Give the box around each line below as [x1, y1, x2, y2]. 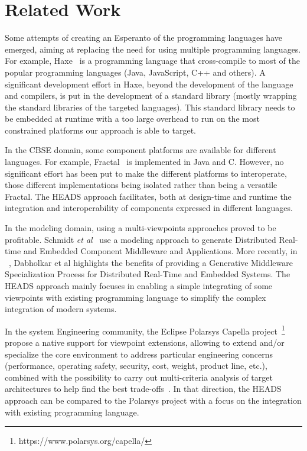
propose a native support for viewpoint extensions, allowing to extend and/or [5, 336, 285, 349]
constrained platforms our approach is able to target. [5, 124, 197, 136]
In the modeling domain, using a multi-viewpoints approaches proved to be [5, 222, 276, 234]
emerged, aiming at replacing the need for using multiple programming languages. [5, 43, 301, 55]
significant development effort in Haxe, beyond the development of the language [5, 77, 293, 90]
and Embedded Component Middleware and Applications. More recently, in [23, 245, 298, 257]
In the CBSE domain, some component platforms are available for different [5, 144, 276, 156]
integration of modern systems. [5, 303, 117, 315]
